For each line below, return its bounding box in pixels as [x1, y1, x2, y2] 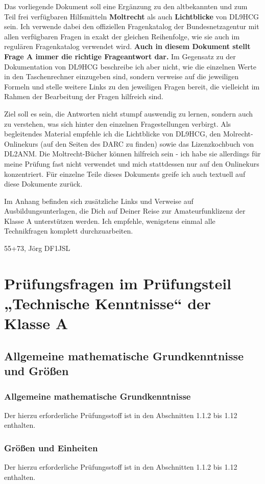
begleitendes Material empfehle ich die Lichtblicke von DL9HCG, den [4, 128, 221, 139]
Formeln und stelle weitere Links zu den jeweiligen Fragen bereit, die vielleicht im [4, 81, 260, 91]
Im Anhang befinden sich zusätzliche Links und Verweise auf [4, 195, 194, 206]
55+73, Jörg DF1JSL [4, 243, 70, 253]
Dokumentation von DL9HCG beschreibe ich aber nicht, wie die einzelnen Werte [4, 61, 256, 72]
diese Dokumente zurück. [4, 178, 83, 189]
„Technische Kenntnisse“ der [4, 293, 211, 314]
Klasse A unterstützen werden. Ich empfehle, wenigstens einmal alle [4, 215, 215, 226]
